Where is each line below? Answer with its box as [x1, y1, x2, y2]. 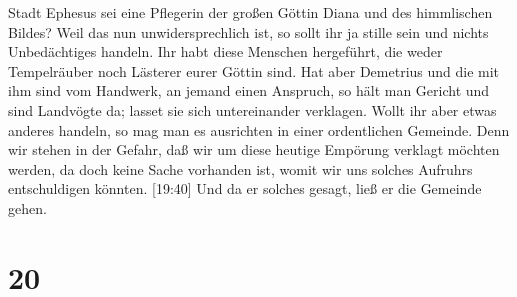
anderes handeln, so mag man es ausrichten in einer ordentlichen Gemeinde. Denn [8, 119, 510, 140]
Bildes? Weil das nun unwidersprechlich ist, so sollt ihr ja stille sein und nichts [8, 21, 489, 42]
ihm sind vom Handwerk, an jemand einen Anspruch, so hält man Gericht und [8, 80, 490, 101]
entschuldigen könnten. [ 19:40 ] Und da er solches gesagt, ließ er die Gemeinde [8, 178, 482, 199]
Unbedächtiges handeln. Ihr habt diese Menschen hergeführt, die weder [8, 41, 443, 62]
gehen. [8, 197, 47, 218]
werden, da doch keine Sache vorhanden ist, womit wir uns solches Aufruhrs [8, 158, 473, 179]
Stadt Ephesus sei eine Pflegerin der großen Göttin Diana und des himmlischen [8, 2, 493, 22]
